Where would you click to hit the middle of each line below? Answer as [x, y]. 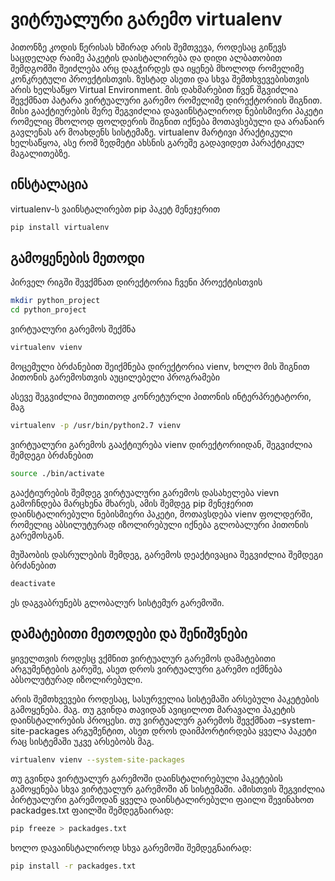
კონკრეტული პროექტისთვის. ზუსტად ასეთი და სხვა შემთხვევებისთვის [160, 79]
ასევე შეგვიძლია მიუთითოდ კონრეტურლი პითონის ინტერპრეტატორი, [161, 397]
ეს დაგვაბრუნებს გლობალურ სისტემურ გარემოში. [117, 602]
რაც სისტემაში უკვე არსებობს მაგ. [82, 741]
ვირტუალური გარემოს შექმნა [73, 329]
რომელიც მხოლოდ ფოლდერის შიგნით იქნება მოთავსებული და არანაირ [167, 121]
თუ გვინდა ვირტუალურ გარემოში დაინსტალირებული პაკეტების [146, 779]
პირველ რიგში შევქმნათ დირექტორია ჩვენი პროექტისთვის [136, 282]
